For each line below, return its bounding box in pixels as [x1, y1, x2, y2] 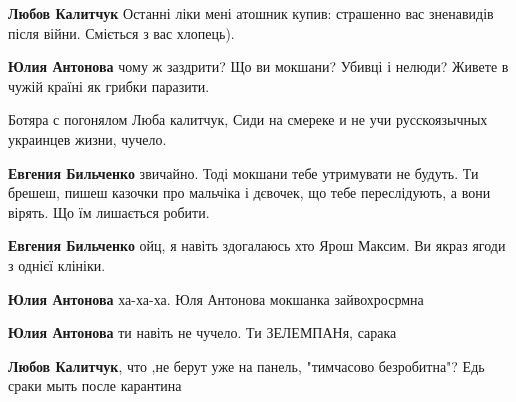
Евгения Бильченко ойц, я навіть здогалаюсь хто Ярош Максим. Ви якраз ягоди [8, 235, 506, 256]
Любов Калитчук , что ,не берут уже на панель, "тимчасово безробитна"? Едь [8, 355, 485, 376]
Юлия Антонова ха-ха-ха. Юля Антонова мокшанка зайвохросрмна [8, 288, 424, 309]
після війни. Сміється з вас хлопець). [8, 22, 235, 43]
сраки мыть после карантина [8, 375, 182, 396]
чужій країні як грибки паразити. [8, 75, 210, 96]
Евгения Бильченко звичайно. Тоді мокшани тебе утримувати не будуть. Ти [8, 162, 479, 183]
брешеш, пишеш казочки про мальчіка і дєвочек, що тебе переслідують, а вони [8, 182, 491, 203]
